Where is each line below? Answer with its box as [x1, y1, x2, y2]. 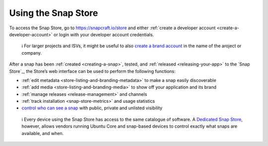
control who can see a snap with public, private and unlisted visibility [21, 105, 163, 111]
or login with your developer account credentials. [53, 31, 154, 37]
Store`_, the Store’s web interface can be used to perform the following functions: [9, 68, 176, 74]
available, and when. [21, 130, 64, 136]
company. [21, 50, 42, 56]
